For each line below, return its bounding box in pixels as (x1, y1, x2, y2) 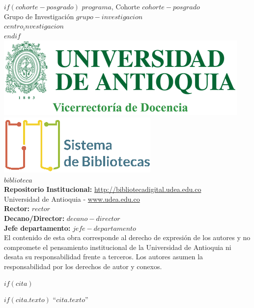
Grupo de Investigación (4, 11, 74, 21)
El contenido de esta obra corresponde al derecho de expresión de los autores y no (4, 232, 251, 243)
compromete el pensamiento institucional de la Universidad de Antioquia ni (4, 242, 231, 252)
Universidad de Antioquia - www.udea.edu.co (4, 193, 140, 204)
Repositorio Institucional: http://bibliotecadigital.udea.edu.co (4, 184, 201, 194)
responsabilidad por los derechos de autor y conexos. (4, 261, 162, 271)
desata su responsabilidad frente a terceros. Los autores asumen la (4, 251, 203, 262)
